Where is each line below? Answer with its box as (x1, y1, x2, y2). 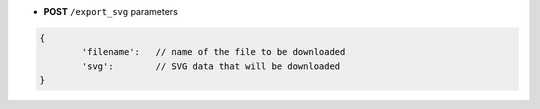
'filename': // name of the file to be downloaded (81, 46, 346, 58)
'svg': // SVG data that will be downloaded (81, 60, 341, 72)
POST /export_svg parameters (43, 6, 179, 17)
